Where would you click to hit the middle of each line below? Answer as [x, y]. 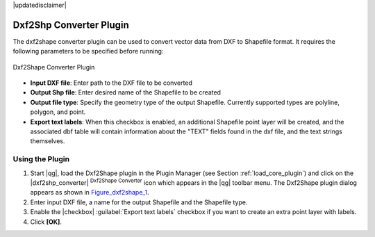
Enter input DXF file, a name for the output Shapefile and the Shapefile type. [139, 202]
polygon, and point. [58, 112]
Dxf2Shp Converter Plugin [71, 25]
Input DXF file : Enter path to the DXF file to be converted [111, 83]
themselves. [48, 141]
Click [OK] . [46, 222]
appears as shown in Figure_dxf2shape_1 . [90, 193]
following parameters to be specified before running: [88, 51]
